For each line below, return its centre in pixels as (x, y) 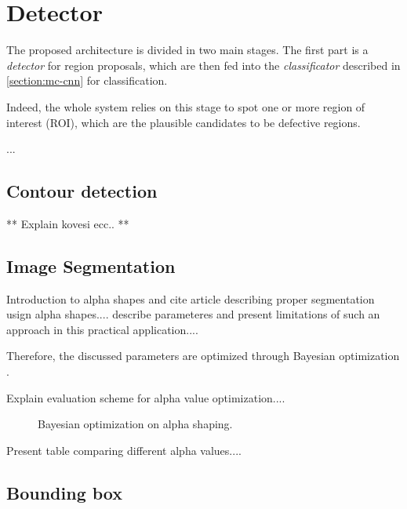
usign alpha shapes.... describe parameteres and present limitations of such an (193, 314)
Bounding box (64, 492)
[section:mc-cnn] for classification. (87, 80)
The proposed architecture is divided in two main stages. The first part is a (187, 50)
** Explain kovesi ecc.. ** (68, 223)
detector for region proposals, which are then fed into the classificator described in (203, 65)
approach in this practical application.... (102, 329)
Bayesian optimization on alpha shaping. (135, 424)
